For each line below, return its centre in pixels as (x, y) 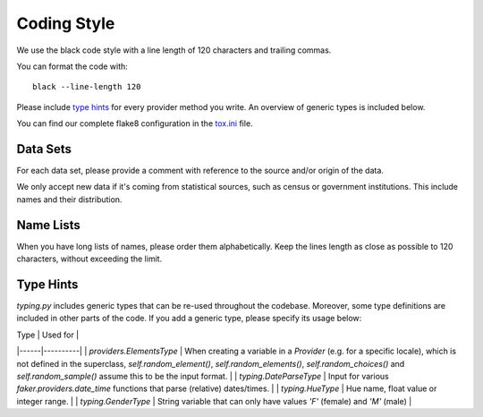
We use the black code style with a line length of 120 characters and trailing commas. (174, 50)
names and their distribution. (69, 199)
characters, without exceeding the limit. (89, 259)
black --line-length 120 (87, 87)
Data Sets (44, 149)
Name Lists (48, 225)
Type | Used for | (48, 335)
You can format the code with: (72, 66)
